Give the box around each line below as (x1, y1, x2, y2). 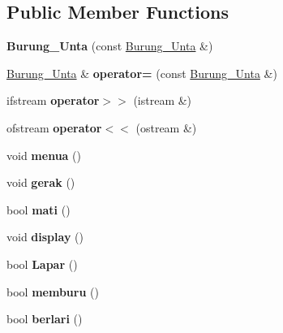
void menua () (6, 146, 81, 163)
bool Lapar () (6, 255, 78, 272)
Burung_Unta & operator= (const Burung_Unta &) (6, 64, 277, 81)
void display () (6, 228, 84, 245)
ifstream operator (6, 92, 100, 109)
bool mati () (6, 201, 71, 218)
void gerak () (6, 174, 75, 191)
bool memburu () (6, 283, 99, 300)
